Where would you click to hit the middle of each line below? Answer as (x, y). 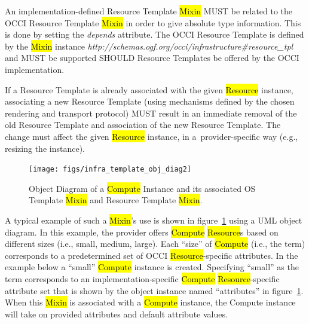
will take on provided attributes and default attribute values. (116, 314)
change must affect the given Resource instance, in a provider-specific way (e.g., (152, 136)
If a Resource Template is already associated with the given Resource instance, (149, 89)
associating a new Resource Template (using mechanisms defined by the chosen (150, 101)
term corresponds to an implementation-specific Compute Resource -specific (142, 278)
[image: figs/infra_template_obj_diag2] (110, 169)
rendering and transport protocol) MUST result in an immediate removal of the (151, 113)
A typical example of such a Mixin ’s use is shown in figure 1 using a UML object (154, 220)
